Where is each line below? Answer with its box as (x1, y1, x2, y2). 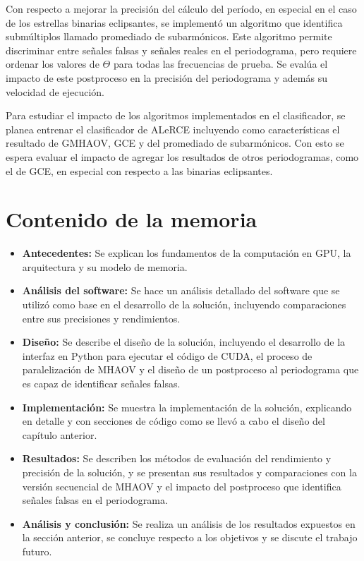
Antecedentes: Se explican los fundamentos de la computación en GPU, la (22, 246, 351, 260)
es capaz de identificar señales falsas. (22, 376, 181, 390)
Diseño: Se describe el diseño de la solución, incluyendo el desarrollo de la (22, 334, 346, 349)
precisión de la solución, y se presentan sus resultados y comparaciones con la (22, 464, 357, 479)
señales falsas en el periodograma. (22, 493, 168, 507)
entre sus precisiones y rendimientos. (22, 310, 181, 325)
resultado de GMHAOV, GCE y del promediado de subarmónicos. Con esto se (6, 135, 344, 150)
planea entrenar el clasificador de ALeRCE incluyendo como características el (6, 121, 340, 136)
